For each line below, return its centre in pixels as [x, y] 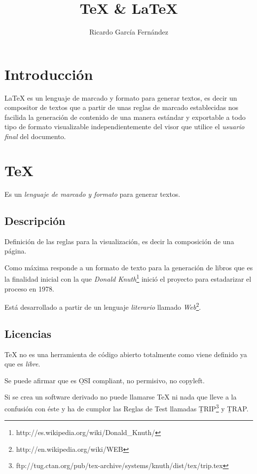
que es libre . [22, 364]
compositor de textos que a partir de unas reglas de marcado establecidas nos [121, 107]
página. [16, 251]
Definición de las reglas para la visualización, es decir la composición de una [119, 241]
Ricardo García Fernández [129, 32]
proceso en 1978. [29, 288]
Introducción [49, 74]
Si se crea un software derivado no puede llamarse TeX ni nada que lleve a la [121, 397]
